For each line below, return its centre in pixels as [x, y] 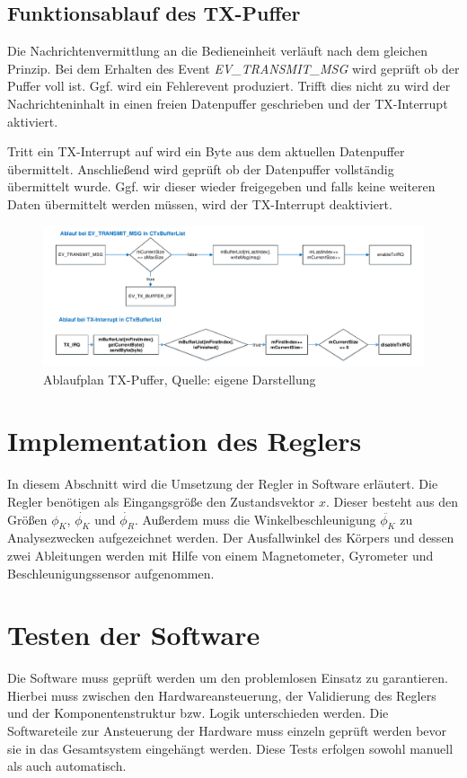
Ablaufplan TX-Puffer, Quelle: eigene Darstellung [180, 379]
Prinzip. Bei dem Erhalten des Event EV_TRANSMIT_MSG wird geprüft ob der [233, 68]
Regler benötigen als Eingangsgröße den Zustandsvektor [161, 501]
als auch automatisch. [67, 766]
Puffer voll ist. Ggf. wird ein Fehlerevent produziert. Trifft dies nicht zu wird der [229, 86]
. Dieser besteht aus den [392, 501]
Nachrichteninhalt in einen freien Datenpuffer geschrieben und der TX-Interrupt [228, 103]
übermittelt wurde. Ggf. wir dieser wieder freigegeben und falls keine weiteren [221, 186]
